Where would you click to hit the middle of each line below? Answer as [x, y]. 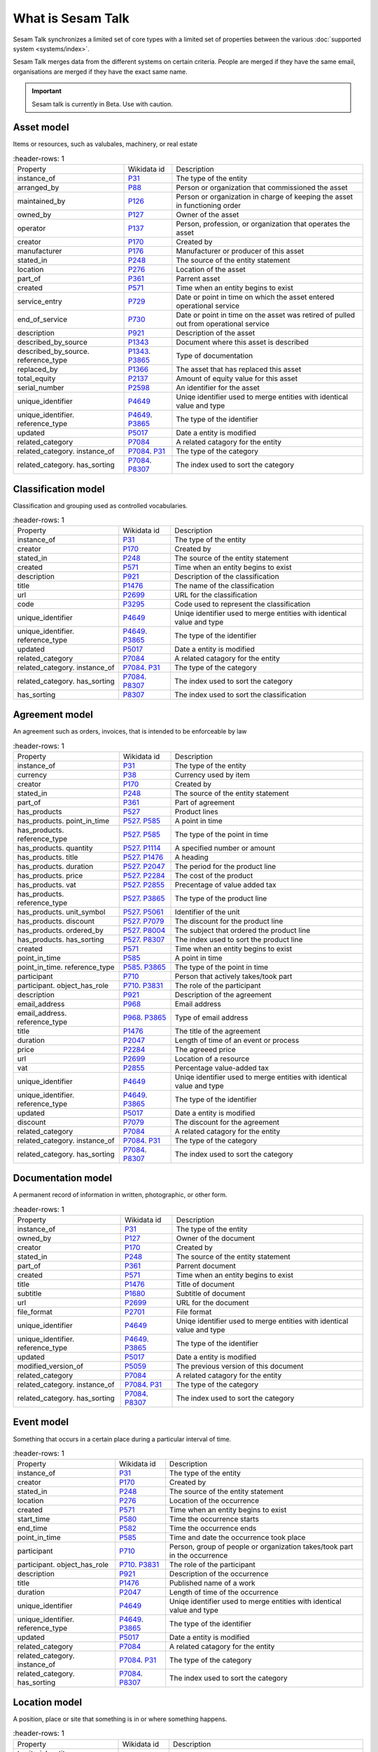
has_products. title [48, 857]
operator [31, 228]
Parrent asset [198, 279]
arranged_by [38, 188]
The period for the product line [225, 866]
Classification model [59, 489]
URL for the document [212, 1303]
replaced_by [38, 369]
